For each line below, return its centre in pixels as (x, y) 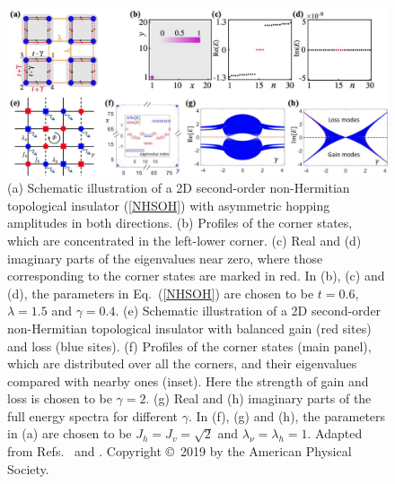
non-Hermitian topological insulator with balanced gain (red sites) (189, 328)
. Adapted (335, 433)
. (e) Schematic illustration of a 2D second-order (248, 311)
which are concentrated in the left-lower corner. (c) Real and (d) (184, 240)
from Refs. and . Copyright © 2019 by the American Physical (180, 451)
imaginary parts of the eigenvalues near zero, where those (165, 258)
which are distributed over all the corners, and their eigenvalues (182, 363)
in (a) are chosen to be (70, 433)
